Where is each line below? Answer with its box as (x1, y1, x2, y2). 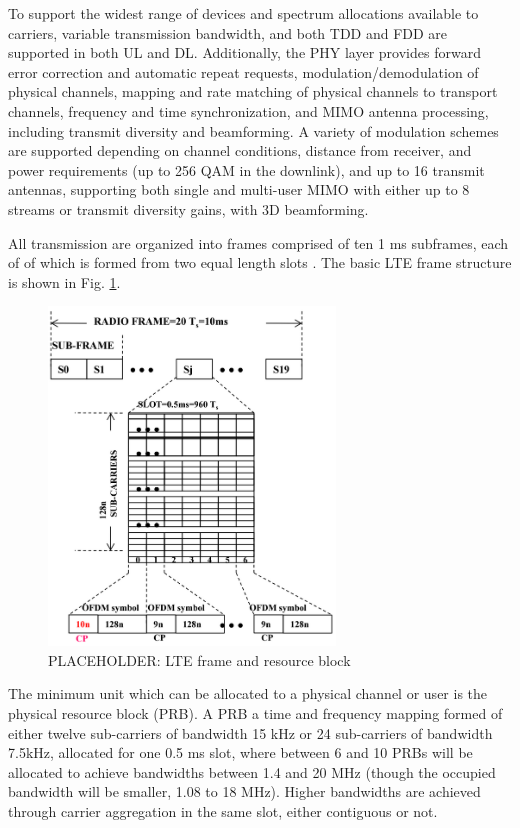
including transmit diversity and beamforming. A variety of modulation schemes (8, 120, 499, 141)
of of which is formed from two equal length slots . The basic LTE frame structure (8, 252, 512, 273)
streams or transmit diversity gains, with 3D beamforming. (8, 198, 369, 219)
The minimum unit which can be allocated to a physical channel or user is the (8, 683, 488, 704)
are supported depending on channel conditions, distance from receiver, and (8, 140, 472, 161)
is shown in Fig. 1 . (8, 271, 121, 292)
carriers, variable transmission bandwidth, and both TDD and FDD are (8, 22, 448, 43)
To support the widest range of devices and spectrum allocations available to (8, 3, 479, 23)
